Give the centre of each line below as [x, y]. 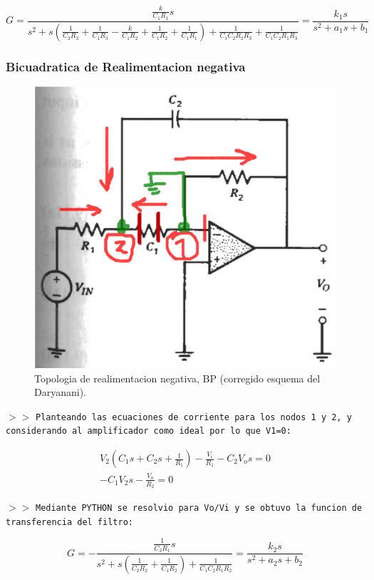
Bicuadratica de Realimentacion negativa [126, 66]
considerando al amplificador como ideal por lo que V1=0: [149, 431]
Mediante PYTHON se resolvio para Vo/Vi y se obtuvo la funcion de [199, 508]
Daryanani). [60, 392]
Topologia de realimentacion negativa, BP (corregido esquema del [177, 378]
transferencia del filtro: [69, 522]
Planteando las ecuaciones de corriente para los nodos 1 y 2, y [193, 417]
